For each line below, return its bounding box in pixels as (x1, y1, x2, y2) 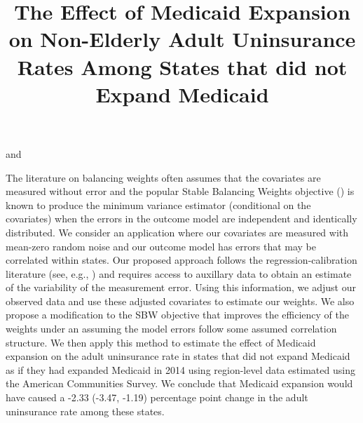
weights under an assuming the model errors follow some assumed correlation (6, 321, 337, 336)
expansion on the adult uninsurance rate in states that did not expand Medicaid (6, 349, 350, 363)
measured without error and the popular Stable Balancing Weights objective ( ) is (6, 184, 355, 199)
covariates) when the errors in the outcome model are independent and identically (6, 211, 357, 226)
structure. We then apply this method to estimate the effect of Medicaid (6, 335, 316, 349)
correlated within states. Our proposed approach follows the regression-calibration (6, 253, 357, 267)
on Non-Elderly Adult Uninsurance (8, 25, 356, 53)
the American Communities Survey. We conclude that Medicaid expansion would (6, 376, 353, 391)
